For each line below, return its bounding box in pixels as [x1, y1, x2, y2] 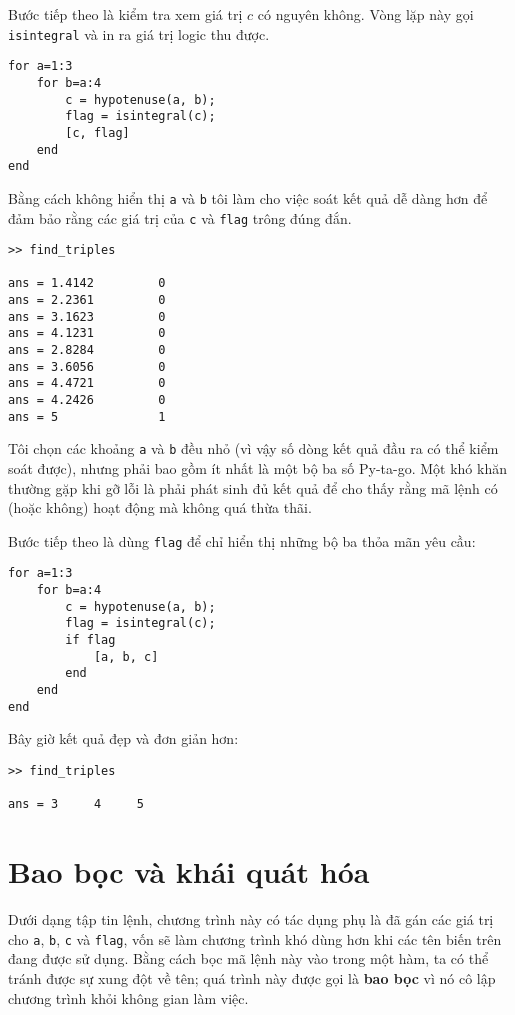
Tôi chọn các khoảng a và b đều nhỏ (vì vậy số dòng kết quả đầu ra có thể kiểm [8, 438, 499, 459]
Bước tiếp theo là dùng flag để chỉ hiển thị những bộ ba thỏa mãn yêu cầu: [8, 530, 476, 551]
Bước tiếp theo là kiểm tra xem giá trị [8, 4, 243, 24]
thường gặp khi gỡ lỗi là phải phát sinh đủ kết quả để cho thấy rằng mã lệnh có [8, 477, 498, 498]
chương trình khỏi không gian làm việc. [8, 987, 249, 1008]
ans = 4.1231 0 [8, 326, 166, 341]
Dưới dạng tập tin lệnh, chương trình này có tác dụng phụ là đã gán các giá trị [8, 909, 494, 930]
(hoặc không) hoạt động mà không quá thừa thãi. [8, 497, 312, 518]
